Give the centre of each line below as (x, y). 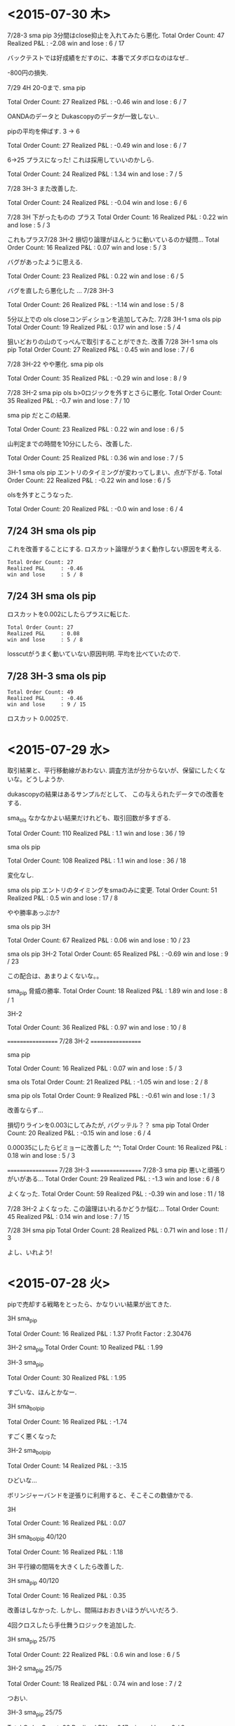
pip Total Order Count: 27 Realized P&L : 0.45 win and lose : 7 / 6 (101, 349)
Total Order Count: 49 (40, 692)
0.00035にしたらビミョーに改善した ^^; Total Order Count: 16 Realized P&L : (117, 1147)
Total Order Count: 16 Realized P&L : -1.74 (67, 1422)
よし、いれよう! (30, 1252)
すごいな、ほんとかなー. (42, 1392)
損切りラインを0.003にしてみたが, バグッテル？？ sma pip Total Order (108, 1125)
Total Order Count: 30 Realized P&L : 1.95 (67, 1378)
